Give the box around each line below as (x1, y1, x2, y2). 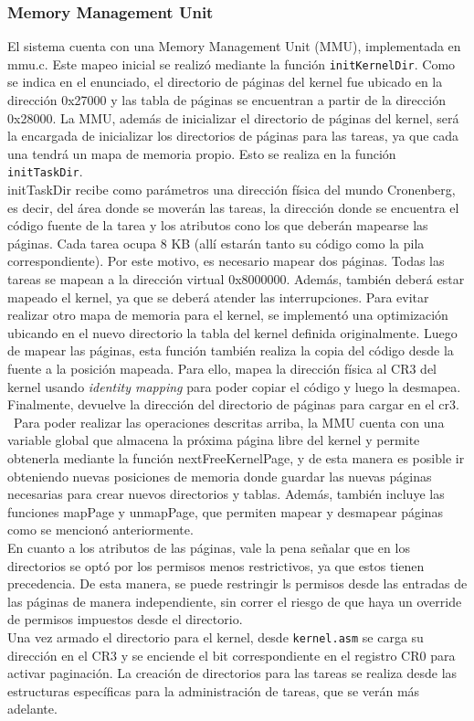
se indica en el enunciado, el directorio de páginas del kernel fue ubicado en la (7, 72, 443, 91)
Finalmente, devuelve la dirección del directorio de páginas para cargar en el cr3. (7, 395, 459, 414)
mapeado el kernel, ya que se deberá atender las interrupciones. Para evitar (7, 287, 429, 306)
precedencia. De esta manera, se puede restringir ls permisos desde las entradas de (7, 574, 468, 593)
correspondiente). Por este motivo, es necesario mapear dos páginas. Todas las (7, 251, 445, 270)
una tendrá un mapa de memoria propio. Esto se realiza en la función (7, 143, 396, 163)
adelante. (7, 699, 58, 718)
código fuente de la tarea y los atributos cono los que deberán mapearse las (7, 216, 428, 235)
